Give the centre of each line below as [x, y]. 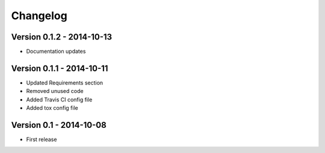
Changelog [39, 16]
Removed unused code [55, 91]
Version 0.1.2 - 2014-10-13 [62, 37]
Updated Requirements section [65, 82]
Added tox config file [52, 108]
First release [42, 139]
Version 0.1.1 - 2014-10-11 [60, 68]
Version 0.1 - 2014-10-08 [59, 125]
